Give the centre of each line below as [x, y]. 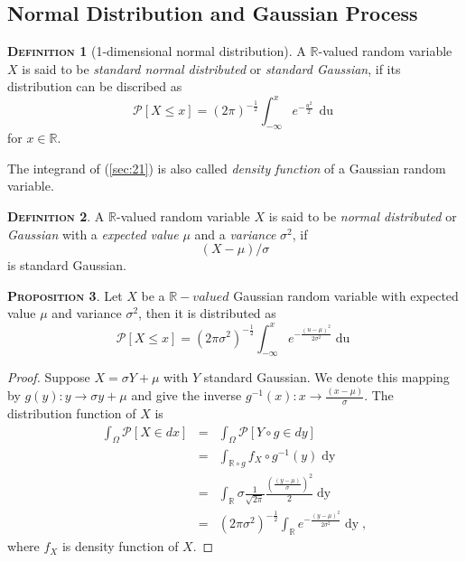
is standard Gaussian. [67, 265]
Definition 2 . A [56, 216]
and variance [87, 313]
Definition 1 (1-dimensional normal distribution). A [157, 51]
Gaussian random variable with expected [346, 295]
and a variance [235, 234]
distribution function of [72, 413]
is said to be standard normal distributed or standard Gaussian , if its [211, 68]
